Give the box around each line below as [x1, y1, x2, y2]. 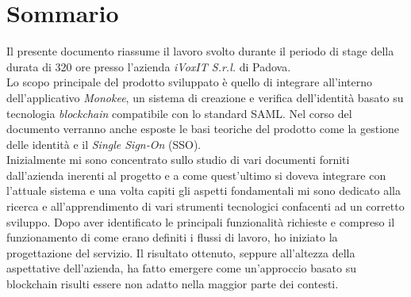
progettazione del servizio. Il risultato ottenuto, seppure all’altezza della [6, 244, 355, 261]
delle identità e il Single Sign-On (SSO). [6, 135, 202, 152]
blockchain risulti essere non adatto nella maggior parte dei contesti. [6, 276, 339, 292]
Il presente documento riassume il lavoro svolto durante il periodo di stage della [6, 43, 394, 59]
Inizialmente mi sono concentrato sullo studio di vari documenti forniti [6, 151, 350, 168]
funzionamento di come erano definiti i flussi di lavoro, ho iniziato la [6, 229, 338, 246]
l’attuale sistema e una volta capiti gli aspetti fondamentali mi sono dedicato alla [6, 182, 401, 199]
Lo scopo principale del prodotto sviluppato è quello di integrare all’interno [6, 74, 373, 90]
